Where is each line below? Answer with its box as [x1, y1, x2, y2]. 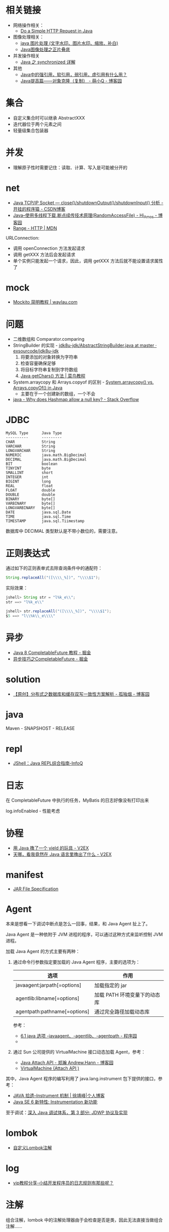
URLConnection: [6, 235, 40, 241]
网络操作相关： [13, 22, 44, 28]
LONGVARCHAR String [6, 448, 56, 453]
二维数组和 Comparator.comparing [13, 336, 85, 342]
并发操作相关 [13, 52, 40, 58]
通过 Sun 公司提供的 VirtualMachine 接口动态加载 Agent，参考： [13, 1049, 146, 1055]
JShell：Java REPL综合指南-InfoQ [13, 760, 83, 767]
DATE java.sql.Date [6, 510, 71, 515]
